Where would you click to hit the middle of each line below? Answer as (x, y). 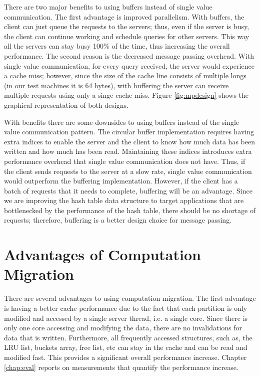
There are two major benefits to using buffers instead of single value (108, 7)
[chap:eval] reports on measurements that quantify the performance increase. (121, 367)
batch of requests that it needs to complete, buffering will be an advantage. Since (128, 190)
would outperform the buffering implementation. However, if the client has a (121, 181)
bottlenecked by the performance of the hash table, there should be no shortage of (130, 210)
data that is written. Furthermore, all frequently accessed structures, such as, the (128, 337)
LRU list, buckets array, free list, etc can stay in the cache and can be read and (126, 347)
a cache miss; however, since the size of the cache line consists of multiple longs (125, 75)
